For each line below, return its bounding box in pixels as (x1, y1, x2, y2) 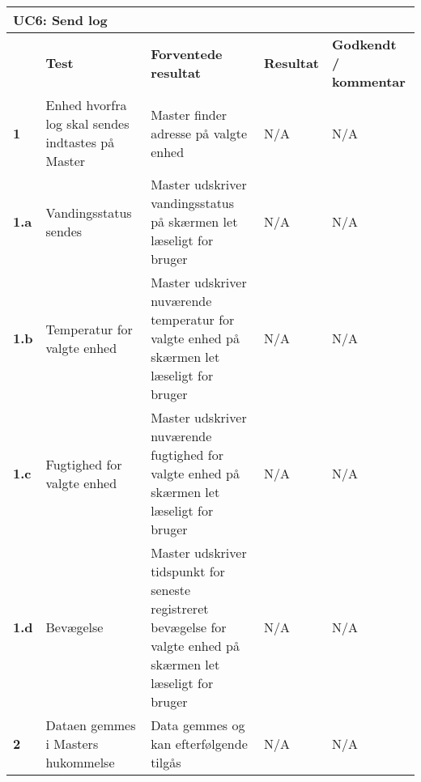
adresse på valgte (151, 123, 247, 142)
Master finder (151, 104, 228, 124)
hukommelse (45, 753, 115, 771)
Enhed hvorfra (45, 96, 127, 114)
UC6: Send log (13, 11, 108, 29)
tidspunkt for (151, 562, 225, 580)
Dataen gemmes (45, 716, 136, 734)
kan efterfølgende (151, 734, 248, 753)
